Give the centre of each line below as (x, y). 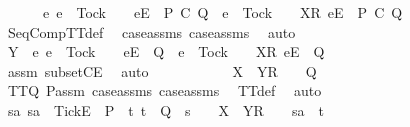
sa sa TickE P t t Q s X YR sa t (165, 109)
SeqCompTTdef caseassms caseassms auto (151, 31)
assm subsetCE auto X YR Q (162, 70)
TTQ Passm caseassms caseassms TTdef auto (164, 90)
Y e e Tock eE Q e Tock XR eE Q (166, 51)
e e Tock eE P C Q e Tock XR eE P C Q (222, 12)
